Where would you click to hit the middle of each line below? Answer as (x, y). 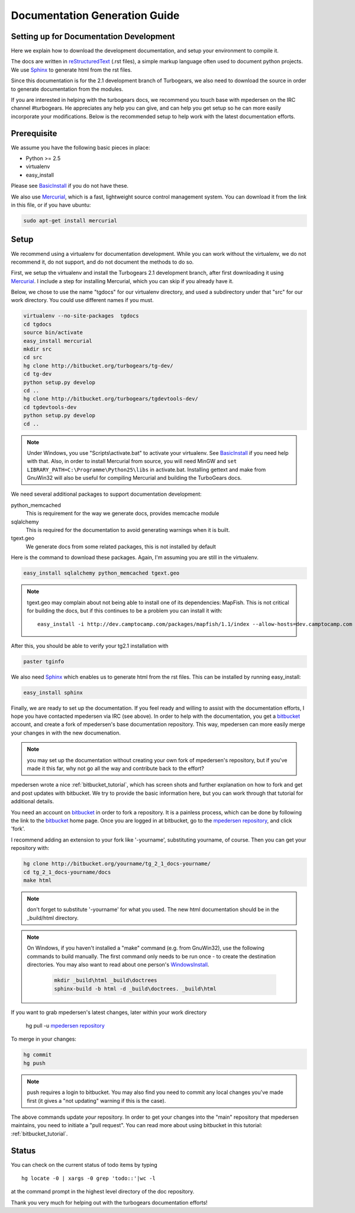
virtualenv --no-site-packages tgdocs (81, 316)
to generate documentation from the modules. (67, 89)
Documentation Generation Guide (95, 15)
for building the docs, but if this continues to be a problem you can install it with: (125, 611)
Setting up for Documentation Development (93, 36)
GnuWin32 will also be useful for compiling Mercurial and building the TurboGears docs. (134, 478)
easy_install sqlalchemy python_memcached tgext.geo (101, 573)
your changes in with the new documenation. (66, 733)
